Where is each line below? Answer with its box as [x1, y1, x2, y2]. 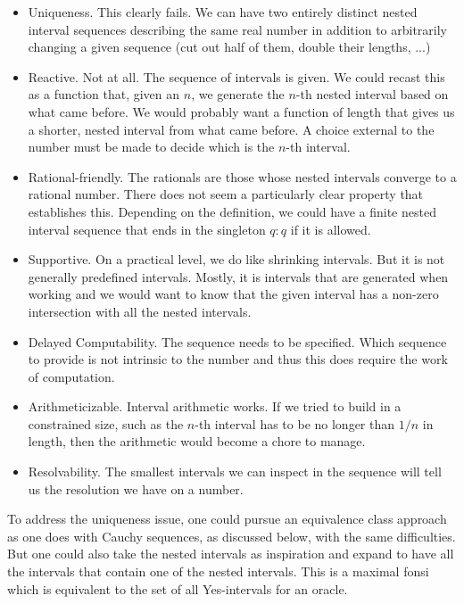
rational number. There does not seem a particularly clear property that [28, 185, 424, 203]
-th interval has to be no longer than [195, 414, 395, 433]
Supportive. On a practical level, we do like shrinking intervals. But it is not [28, 250, 445, 269]
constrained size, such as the [28, 414, 184, 433]
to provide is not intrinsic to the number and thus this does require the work [28, 350, 448, 368]
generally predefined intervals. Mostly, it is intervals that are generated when [28, 267, 449, 285]
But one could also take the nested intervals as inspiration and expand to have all [7, 544, 454, 563]
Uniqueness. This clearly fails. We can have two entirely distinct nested [28, 3, 418, 21]
